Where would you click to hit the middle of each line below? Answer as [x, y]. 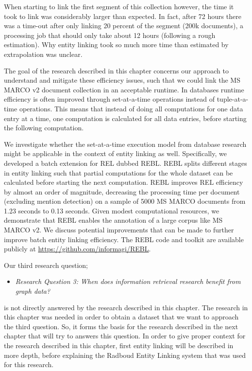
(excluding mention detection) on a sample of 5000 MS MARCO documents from [125, 201]
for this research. [29, 364]
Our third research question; [46, 265]
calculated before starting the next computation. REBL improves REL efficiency [124, 182]
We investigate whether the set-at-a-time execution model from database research [125, 144]
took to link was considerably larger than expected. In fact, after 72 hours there [123, 16]
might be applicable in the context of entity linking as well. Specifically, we [115, 153]
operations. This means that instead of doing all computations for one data [131, 108]
